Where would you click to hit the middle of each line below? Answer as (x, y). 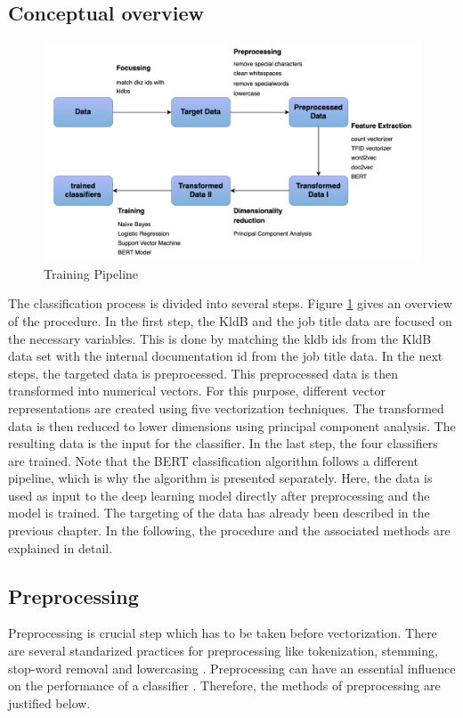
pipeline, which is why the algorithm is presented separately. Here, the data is (220, 478)
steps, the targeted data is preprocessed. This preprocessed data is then (203, 373)
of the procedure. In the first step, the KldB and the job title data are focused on (230, 320)
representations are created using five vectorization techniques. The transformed (226, 408)
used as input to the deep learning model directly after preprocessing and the (219, 495)
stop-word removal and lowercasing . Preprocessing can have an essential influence (232, 668)
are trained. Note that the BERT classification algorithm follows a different (214, 460)
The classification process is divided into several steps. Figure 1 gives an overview (230, 303)
